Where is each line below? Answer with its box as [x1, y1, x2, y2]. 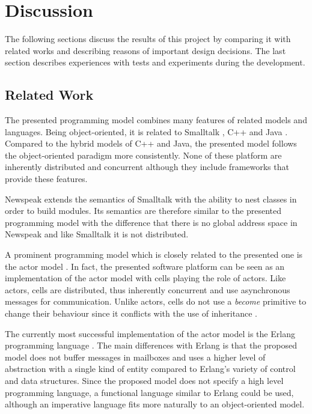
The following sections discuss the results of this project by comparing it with [5, 32, 291, 45]
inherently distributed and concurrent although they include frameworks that [5, 160, 289, 173]
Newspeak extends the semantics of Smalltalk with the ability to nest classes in [5, 192, 297, 205]
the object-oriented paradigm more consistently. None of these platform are [5, 148, 282, 161]
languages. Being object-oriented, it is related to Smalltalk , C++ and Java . [5, 125, 288, 138]
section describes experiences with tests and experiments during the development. [5, 56, 305, 68]
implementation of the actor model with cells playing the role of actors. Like [5, 272, 286, 284]
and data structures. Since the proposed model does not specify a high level [5, 374, 284, 386]
